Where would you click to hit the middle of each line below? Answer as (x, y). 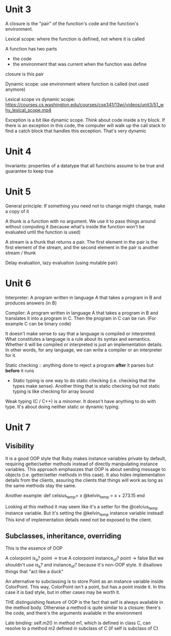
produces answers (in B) (31, 303)
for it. (11, 355)
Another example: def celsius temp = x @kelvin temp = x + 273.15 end (75, 496)
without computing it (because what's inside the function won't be (75, 226)
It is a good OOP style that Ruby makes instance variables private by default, (86, 458)
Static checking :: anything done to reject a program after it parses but (80, 365)
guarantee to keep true (29, 171)
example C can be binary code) (38, 323)
